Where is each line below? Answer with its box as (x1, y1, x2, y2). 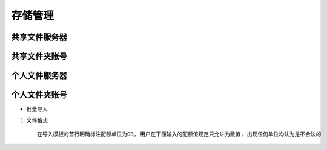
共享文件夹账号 (11, 51, 67, 61)
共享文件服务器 (11, 32, 67, 42)
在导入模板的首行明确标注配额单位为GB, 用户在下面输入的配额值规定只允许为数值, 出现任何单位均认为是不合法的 (37, 130, 322, 137)
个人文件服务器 (11, 70, 67, 81)
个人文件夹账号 (11, 90, 67, 100)
